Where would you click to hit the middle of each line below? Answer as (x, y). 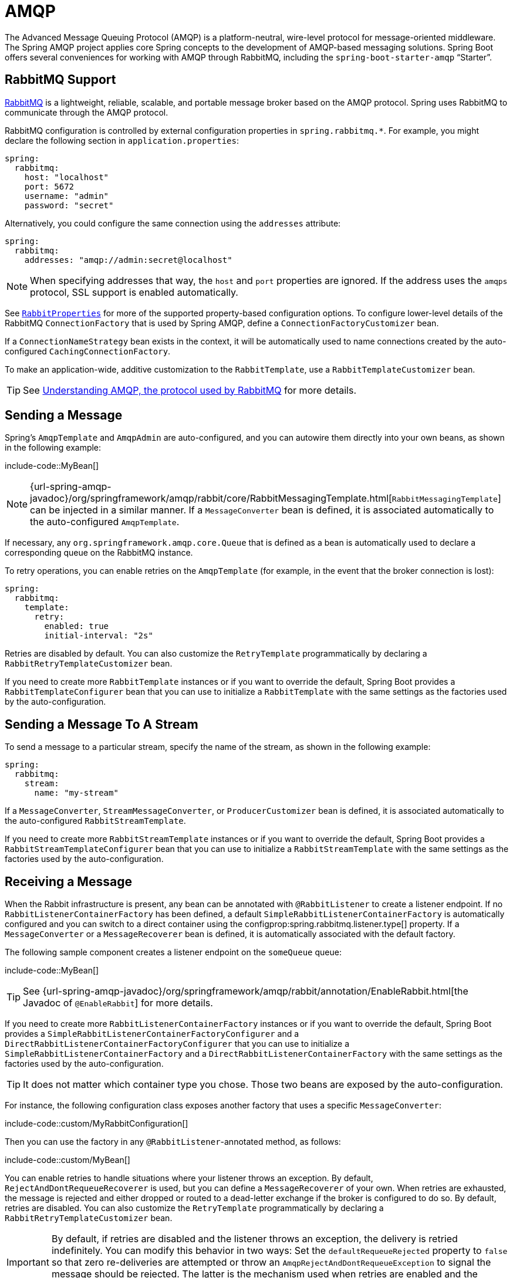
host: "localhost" (67, 177)
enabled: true (77, 626)
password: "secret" (69, 205)
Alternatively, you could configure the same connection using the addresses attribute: (173, 223)
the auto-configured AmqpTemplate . (105, 522)
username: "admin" (67, 196)
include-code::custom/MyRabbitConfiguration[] (97, 1124)
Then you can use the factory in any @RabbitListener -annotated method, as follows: (173, 1142)
